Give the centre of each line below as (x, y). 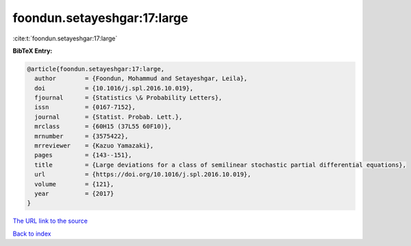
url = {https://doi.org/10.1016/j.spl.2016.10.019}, (143, 174)
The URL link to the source (50, 221)
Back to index (32, 234)
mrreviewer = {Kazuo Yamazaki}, (94, 146)
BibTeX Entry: (33, 51)
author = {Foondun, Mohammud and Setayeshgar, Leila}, (141, 78)
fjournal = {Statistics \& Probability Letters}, (128, 98)
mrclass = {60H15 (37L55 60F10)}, (103, 126)
